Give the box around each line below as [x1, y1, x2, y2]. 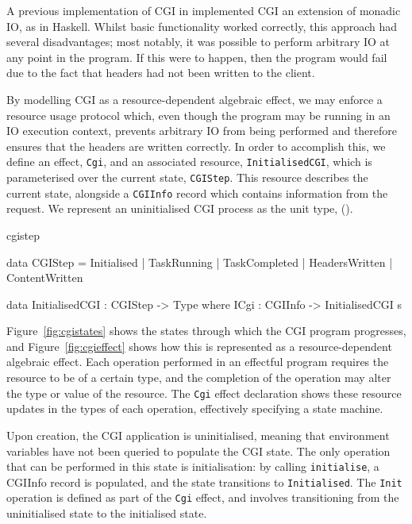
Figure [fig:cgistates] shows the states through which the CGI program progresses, [6, 322, 406, 339]
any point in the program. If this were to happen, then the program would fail [6, 48, 387, 65]
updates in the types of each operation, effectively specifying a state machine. [6, 400, 383, 417]
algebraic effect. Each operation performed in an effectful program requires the [6, 353, 389, 370]
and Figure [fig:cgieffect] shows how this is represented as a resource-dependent [6, 337, 392, 354]
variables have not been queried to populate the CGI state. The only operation [6, 442, 391, 459]
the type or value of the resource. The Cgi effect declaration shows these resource [6, 384, 402, 401]
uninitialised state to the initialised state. [6, 505, 207, 522]
